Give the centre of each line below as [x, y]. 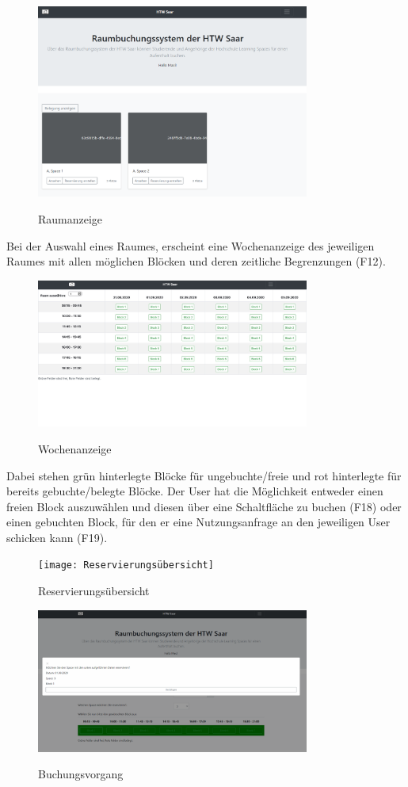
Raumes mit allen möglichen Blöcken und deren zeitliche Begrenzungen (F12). [196, 261]
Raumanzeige [71, 219]
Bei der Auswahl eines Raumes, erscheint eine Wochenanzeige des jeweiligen [191, 245]
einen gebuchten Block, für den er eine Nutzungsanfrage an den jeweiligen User [198, 522]
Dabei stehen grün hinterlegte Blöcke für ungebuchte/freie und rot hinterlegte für [204, 475]
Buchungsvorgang [81, 774]
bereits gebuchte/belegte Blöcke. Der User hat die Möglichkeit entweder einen [195, 491]
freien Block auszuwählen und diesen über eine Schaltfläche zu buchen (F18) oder [204, 506]
